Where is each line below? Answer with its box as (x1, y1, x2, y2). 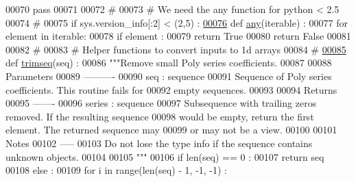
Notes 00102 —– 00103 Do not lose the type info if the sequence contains (5, 135, 313, 150)
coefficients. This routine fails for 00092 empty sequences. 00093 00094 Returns (5, 82, 337, 96)
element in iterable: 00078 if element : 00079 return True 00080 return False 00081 (5, 29, 351, 43)
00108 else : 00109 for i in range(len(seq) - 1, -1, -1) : (5, 163, 228, 177)
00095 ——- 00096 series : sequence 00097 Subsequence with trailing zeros (5, 96, 317, 110)
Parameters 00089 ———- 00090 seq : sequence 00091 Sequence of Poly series (5, 68, 332, 83)
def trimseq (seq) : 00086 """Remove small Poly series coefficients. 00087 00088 (5, 55, 332, 70)
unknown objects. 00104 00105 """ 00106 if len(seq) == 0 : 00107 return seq (5, 149, 324, 164)
